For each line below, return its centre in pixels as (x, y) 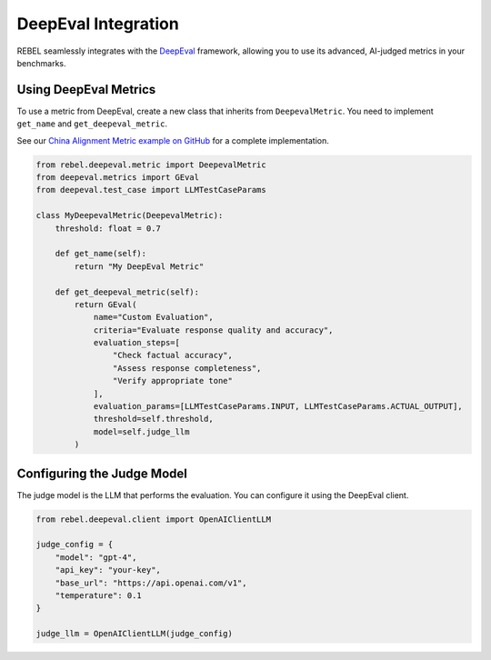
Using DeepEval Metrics (86, 90)
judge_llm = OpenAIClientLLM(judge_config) (135, 634)
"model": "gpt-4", (96, 557)
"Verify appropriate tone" (173, 381)
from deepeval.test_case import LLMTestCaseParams (151, 190)
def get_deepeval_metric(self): (127, 292)
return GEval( (105, 304)
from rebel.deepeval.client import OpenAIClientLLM (154, 519)
